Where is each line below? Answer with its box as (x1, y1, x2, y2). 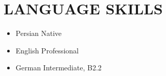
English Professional (15, 45, 79, 55)
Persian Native (15, 28, 62, 39)
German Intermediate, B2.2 (15, 62, 102, 73)
